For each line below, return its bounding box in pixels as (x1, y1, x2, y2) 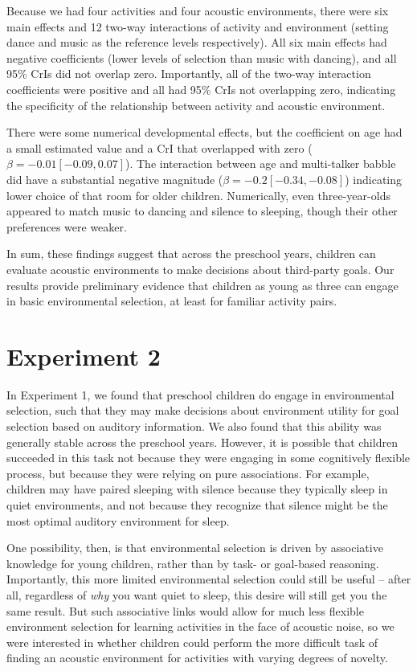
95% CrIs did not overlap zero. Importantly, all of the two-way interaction (6, 65, 371, 82)
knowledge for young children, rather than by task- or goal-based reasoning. (6, 554, 379, 571)
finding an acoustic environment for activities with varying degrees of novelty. (6, 649, 388, 666)
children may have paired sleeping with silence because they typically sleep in (6, 481, 388, 497)
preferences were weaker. (6, 218, 127, 235)
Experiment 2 (6, 339, 161, 372)
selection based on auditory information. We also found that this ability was (6, 418, 382, 434)
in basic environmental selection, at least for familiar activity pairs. (6, 293, 337, 309)
